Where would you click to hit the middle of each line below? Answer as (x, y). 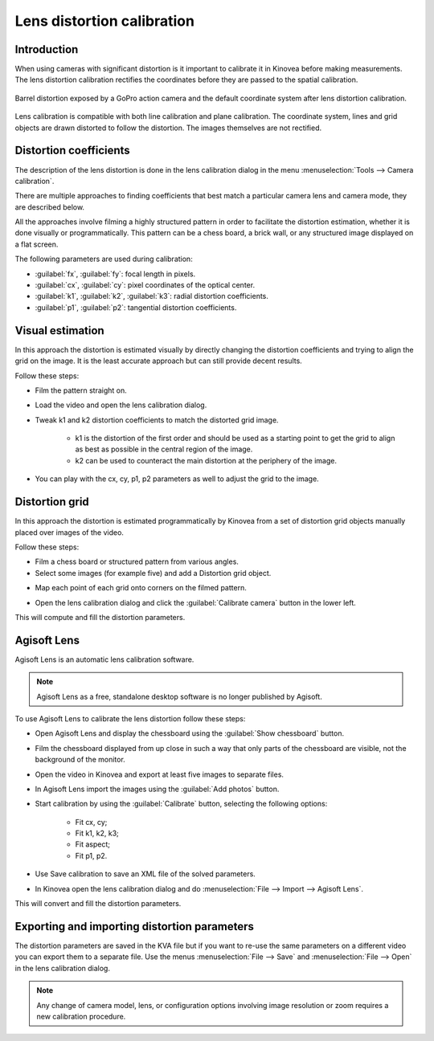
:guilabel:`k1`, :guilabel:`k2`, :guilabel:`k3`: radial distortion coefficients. (152, 296)
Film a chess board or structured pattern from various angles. (137, 561)
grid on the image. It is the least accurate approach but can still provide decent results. (159, 361)
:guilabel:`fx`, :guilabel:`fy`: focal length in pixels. (115, 274)
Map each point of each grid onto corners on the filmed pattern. (141, 588)
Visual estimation (59, 331)
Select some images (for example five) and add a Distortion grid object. (153, 573)
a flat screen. (37, 244)
